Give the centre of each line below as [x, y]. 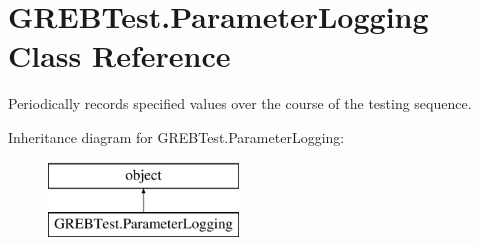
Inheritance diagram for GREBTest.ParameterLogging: [176, 136]
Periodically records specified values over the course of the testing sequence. [240, 103]
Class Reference [119, 55]
